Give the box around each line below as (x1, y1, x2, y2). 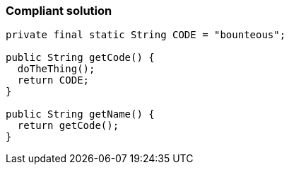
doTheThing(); (17, 63, 95, 75)
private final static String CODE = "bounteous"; (6, 29, 286, 41)
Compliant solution (6, 4, 112, 18)
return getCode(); (17, 120, 119, 132)
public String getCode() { (6, 52, 155, 64)
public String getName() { (6, 108, 155, 120)
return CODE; (17, 74, 90, 86)
